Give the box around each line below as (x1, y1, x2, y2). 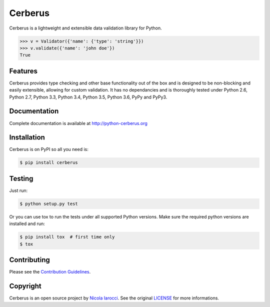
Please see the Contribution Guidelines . (9, 269, 91, 275)
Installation (9, 133, 45, 142)
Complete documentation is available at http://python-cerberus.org (9, 120, 147, 126)
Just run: (9, 187, 28, 193)
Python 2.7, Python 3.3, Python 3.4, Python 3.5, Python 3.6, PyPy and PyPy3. (9, 94, 167, 100)
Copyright (9, 281, 42, 290)
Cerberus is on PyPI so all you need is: (9, 146, 88, 152)
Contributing (9, 255, 50, 264)
